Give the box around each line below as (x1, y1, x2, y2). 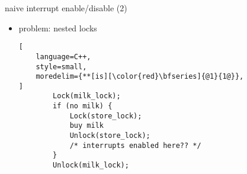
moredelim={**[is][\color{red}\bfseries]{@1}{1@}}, (36, 72, 244, 81)
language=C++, (36, 52, 91, 61)
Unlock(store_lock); (69, 131, 150, 140)
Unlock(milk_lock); (53, 161, 129, 170)
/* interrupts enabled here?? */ (69, 141, 201, 150)
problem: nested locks (18, 21, 97, 34)
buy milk (69, 121, 104, 130)
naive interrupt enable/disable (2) (5, 2, 127, 14)
